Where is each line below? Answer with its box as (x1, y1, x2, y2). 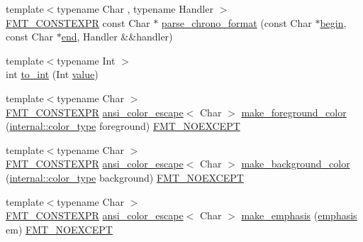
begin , (320, 15, 347, 30)
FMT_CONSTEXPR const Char (6, 15, 150, 30)
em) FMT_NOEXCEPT (6, 221, 113, 236)
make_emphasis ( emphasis (241, 208, 357, 223)
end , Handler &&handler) (61, 29, 173, 44)
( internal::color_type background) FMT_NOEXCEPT (6, 170, 244, 185)
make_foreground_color (241, 104, 347, 119)
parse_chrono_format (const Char (161, 15, 312, 30)
